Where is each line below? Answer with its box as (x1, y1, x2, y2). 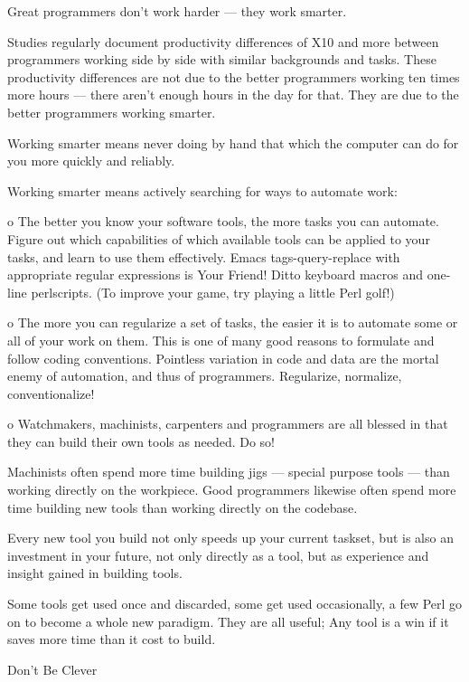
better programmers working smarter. (7, 102, 216, 121)
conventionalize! (7, 384, 95, 403)
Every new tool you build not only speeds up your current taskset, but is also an (7, 528, 454, 547)
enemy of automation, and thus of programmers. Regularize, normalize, (7, 366, 402, 385)
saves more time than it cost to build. (7, 630, 216, 649)
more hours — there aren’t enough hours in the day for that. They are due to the (7, 85, 459, 104)
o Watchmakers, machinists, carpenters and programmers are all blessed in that (7, 414, 448, 433)
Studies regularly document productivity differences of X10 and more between (7, 32, 439, 51)
